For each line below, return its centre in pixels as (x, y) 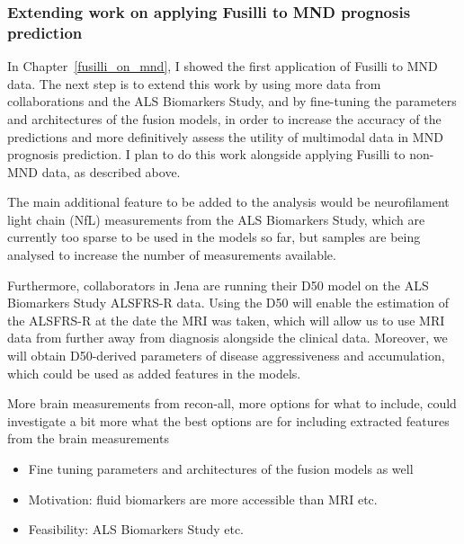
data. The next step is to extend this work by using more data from (194, 83)
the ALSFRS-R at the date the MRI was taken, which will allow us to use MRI (226, 320)
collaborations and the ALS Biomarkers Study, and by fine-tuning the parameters (232, 101)
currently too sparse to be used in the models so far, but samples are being (214, 237)
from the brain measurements (88, 438)
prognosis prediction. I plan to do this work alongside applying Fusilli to (206, 154)
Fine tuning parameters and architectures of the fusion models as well (221, 469)
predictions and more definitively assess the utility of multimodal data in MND (225, 136)
